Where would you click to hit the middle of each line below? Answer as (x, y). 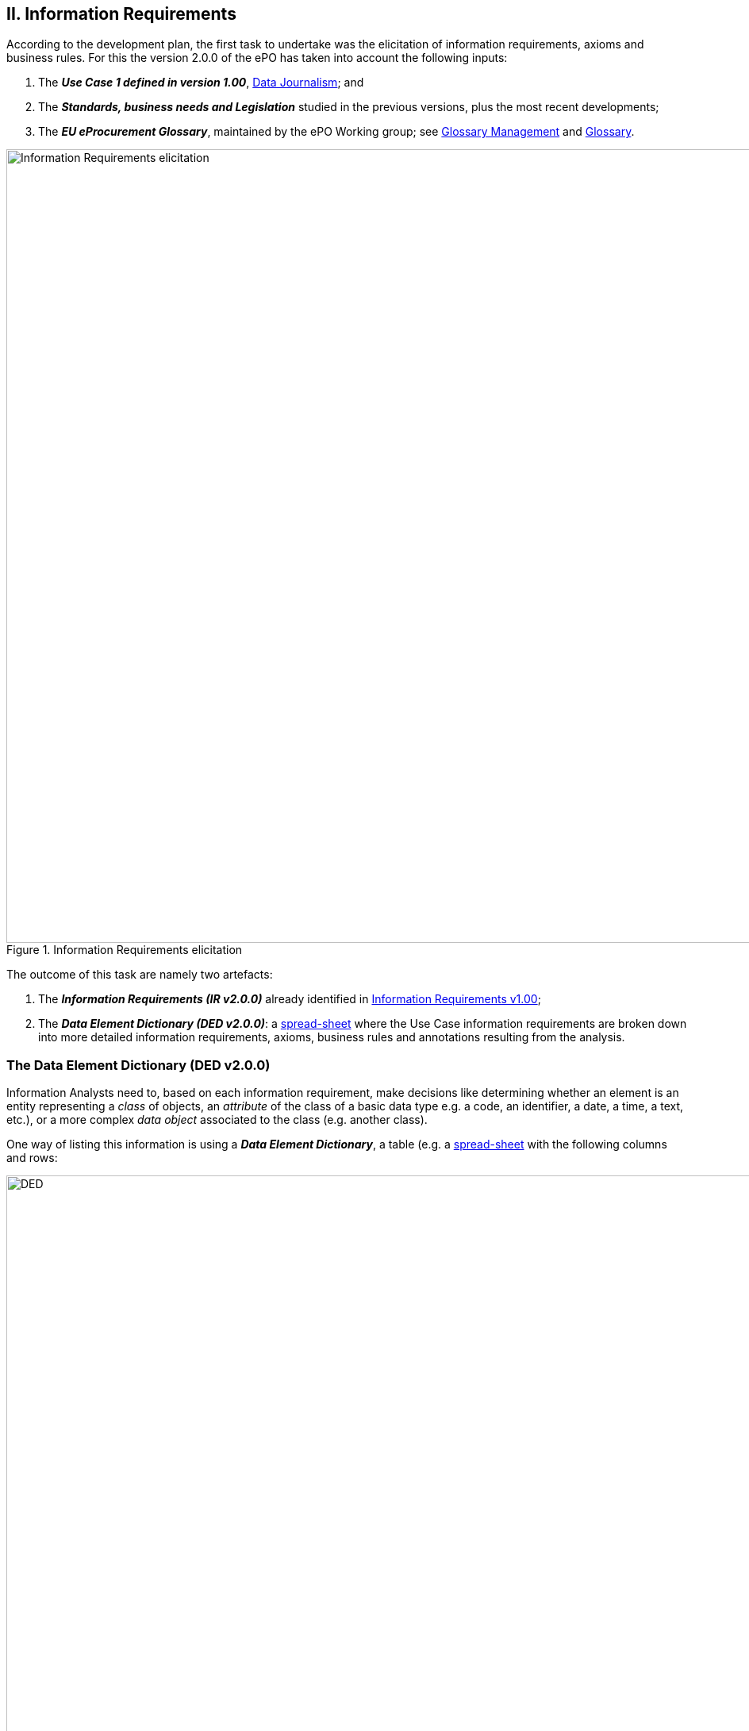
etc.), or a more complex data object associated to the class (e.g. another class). (217, 1120)
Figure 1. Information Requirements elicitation (125, 950)
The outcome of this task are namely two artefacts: (140, 975)
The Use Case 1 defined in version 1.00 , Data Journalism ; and (201, 83)
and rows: (32, 1158)
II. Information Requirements (121, 14)
